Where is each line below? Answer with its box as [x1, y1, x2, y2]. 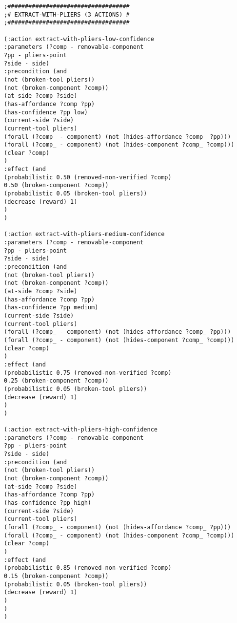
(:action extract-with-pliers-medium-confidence [4, 231, 165, 238]
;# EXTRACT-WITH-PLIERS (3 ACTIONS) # [4, 11, 130, 18]
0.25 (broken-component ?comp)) [4, 377, 109, 385]
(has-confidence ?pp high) [4, 499, 91, 507]
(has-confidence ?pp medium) [4, 304, 99, 311]
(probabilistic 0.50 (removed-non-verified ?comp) [4, 173, 172, 181]
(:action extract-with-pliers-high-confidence [4, 426, 158, 433]
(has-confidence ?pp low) [4, 108, 88, 116]
